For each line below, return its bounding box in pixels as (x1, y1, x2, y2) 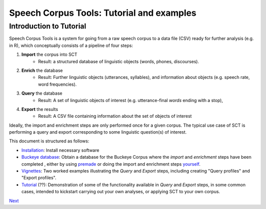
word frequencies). (38, 81, 77, 87)
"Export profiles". (21, 175, 57, 181)
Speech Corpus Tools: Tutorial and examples (9, 7, 197, 18)
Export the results (21, 106, 59, 112)
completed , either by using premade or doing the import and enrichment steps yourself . (21, 161, 200, 167)
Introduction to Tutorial (9, 22, 86, 31)
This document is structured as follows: (9, 138, 90, 144)
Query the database (21, 90, 63, 96)
